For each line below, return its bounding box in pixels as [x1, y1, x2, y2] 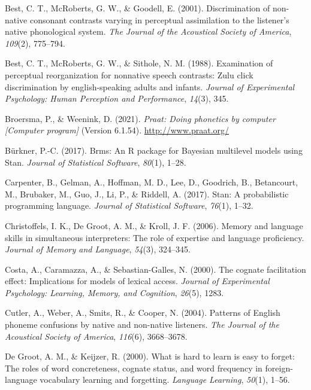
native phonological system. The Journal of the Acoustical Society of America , [5, 25, 292, 38]
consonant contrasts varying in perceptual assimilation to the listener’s [29, 13, 289, 26]
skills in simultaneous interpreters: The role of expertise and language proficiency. [5, 231, 304, 243]
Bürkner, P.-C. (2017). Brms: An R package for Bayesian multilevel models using [5, 144, 303, 156]
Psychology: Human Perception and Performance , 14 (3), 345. [5, 92, 229, 105]
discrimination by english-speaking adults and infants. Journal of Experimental [5, 80, 295, 93]
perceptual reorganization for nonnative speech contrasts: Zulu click [5, 68, 253, 81]
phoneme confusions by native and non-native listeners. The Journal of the [5, 318, 279, 331]
